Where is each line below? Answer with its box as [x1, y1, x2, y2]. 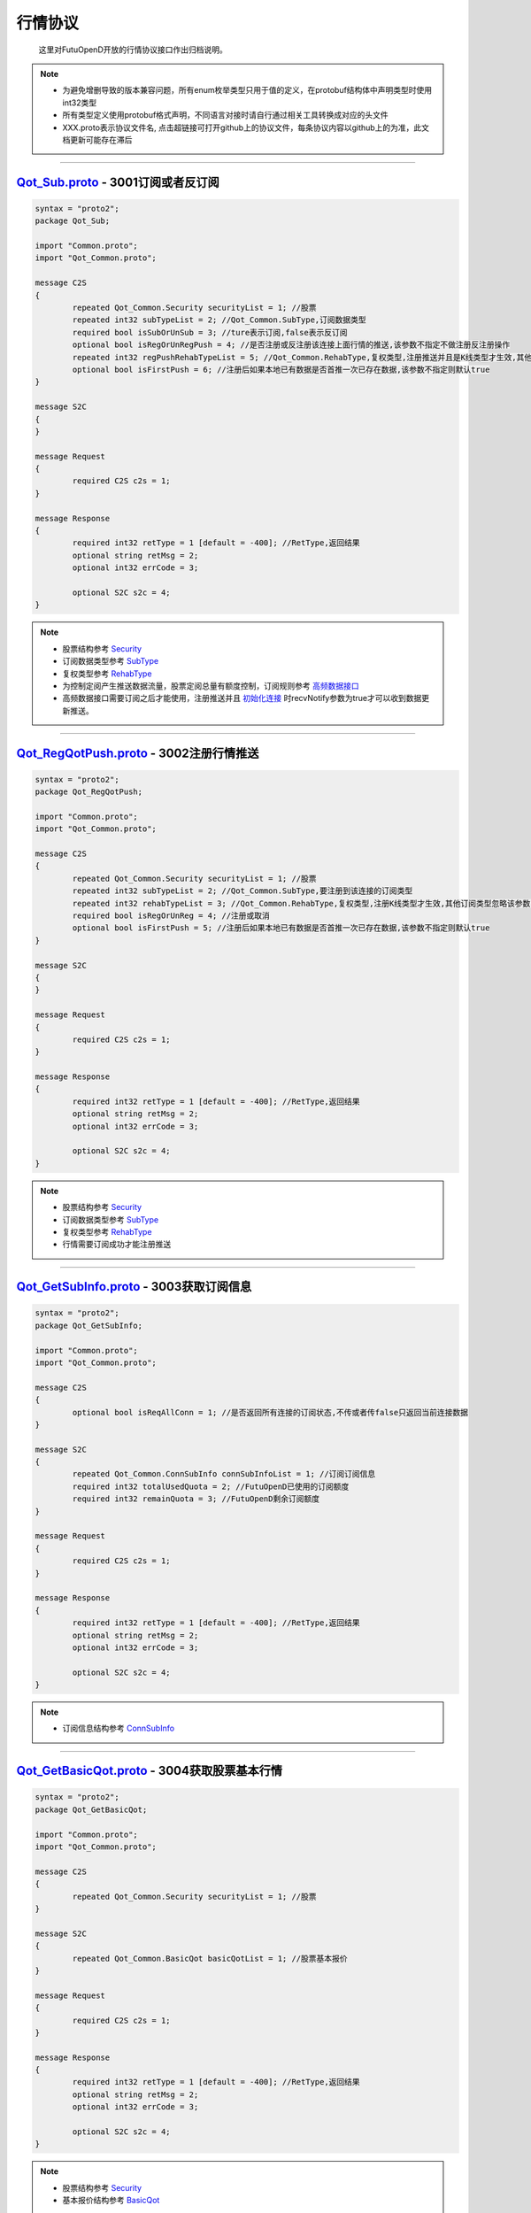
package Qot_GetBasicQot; [35, 1804, 148, 1815]
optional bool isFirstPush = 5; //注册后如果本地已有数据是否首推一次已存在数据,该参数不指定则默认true [72, 923, 490, 933]
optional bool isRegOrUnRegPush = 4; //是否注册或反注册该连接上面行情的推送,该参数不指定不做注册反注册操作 [72, 340, 511, 350]
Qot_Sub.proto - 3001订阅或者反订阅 [16, 174, 220, 189]
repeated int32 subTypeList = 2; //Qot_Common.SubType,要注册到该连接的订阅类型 [72, 886, 413, 896]
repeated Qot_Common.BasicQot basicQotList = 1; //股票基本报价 [72, 1953, 349, 1963]
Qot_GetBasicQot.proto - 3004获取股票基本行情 [16, 1763, 283, 1778]
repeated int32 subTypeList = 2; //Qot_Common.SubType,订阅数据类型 [72, 315, 366, 325]
